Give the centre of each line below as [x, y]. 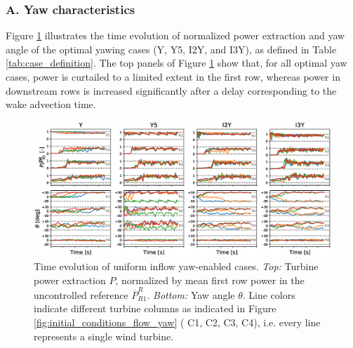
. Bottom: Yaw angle [191, 294]
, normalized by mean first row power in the [210, 280]
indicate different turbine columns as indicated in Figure [155, 308]
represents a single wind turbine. [104, 336]
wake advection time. [51, 104]
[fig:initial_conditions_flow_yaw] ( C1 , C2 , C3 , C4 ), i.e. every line [177, 322]
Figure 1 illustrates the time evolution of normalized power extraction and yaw [175, 35]
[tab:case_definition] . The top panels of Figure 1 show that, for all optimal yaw [176, 63]
